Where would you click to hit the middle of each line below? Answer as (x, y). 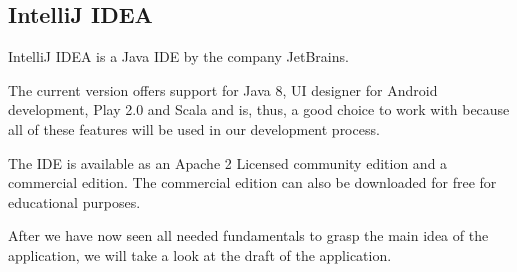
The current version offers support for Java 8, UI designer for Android (223, 89)
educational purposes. (74, 201)
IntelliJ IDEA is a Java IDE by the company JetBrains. (178, 56)
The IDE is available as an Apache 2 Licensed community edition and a (228, 162)
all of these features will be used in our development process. (194, 128)
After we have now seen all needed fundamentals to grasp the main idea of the (248, 235)
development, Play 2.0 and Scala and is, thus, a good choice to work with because (259, 109)
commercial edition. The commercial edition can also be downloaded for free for (252, 182)
